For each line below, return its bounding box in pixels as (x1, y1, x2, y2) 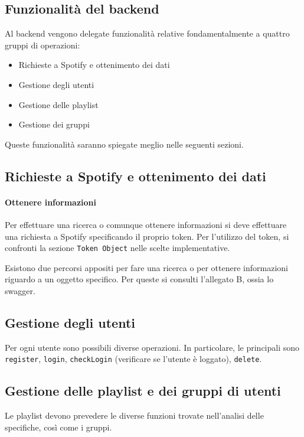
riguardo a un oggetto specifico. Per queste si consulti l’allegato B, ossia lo (5, 273, 274, 285)
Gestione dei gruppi (18, 118, 90, 131)
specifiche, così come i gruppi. (5, 420, 112, 433)
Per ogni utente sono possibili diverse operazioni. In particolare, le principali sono (5, 341, 300, 353)
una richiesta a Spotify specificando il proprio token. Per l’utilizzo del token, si (5, 230, 289, 242)
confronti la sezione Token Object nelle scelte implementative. (5, 242, 230, 254)
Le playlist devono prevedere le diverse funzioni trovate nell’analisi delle (5, 409, 264, 422)
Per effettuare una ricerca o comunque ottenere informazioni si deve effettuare (5, 218, 287, 230)
